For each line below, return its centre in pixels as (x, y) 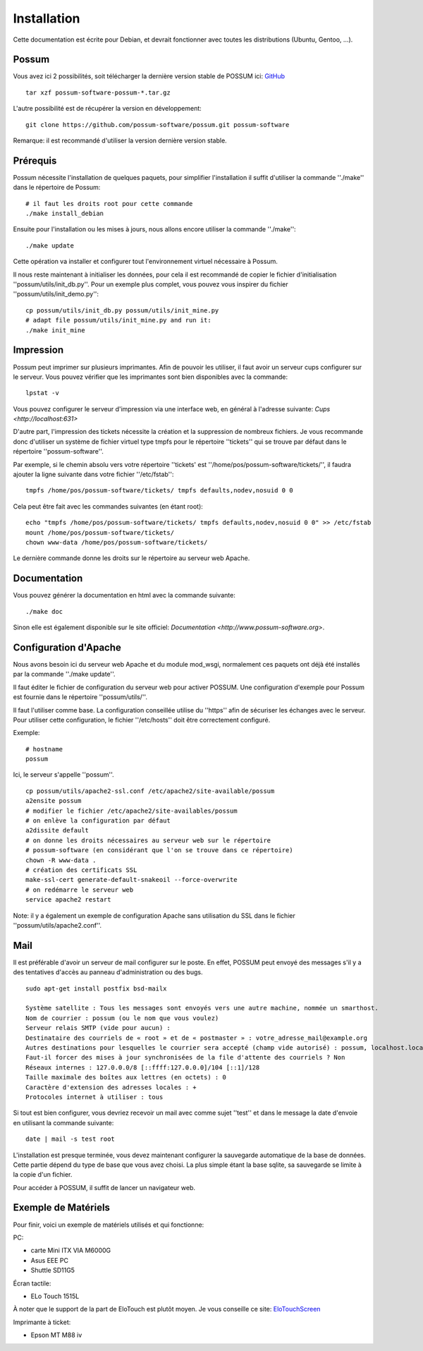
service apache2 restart (68, 900)
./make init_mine (55, 330)
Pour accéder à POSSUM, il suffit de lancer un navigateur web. (104, 1187)
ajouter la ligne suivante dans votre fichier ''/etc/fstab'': (93, 474)
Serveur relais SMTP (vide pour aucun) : (98, 1028)
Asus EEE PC (50, 1260)
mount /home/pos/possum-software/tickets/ (100, 532)
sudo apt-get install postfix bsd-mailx (96, 988)
